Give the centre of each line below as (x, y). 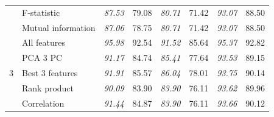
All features (44, 42)
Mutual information (59, 27)
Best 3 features (50, 73)
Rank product (48, 87)
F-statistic (41, 12)
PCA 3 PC (42, 58)
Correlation (43, 103)
